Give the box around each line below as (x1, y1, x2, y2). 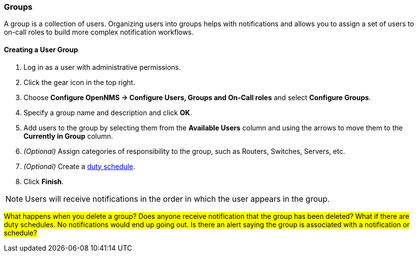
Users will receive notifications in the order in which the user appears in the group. (25, 193, 330, 204)
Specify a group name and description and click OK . (24, 108, 192, 117)
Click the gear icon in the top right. (24, 78, 135, 86)
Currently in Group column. (24, 131, 113, 140)
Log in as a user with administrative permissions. (24, 63, 181, 71)
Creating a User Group (4, 45, 78, 54)
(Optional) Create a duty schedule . (24, 162, 135, 171)
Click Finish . (24, 177, 64, 186)
